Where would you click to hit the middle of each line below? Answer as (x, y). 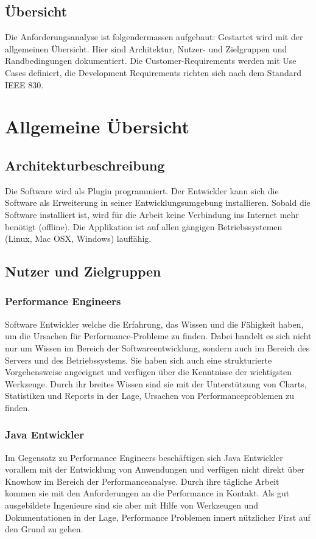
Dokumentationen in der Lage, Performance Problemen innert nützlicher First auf (158, 517)
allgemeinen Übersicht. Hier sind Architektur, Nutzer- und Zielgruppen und (146, 48)
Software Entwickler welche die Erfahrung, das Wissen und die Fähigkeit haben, (154, 324)
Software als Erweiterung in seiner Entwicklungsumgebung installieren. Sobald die (158, 203)
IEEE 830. (24, 84)
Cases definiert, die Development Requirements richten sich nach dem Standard (153, 72)
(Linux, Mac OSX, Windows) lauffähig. (78, 238)
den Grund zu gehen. (44, 529)
